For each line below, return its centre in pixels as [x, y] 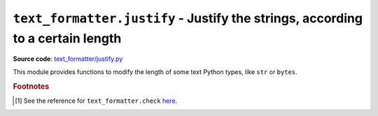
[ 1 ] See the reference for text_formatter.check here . [96, 101]
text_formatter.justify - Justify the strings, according [188, 18]
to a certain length [67, 38]
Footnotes [31, 86]
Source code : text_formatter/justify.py [68, 59]
